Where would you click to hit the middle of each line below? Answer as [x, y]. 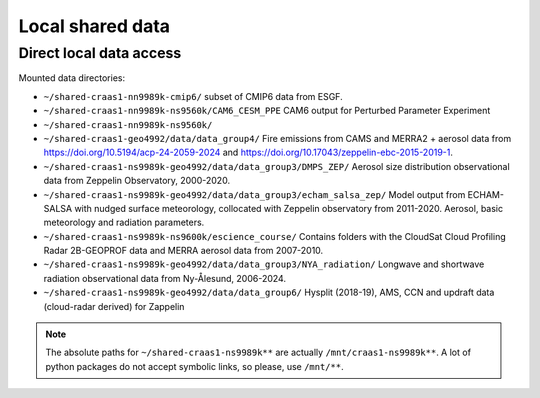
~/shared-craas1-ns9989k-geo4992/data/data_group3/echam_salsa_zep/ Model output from [254, 194]
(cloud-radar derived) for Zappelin [114, 306]
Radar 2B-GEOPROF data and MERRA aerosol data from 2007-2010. [183, 251]
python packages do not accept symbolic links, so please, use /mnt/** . [194, 366]
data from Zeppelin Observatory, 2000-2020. [136, 181]
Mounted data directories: [71, 78]
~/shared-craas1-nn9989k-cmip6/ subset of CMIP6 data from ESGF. [193, 96]
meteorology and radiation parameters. [124, 222]
